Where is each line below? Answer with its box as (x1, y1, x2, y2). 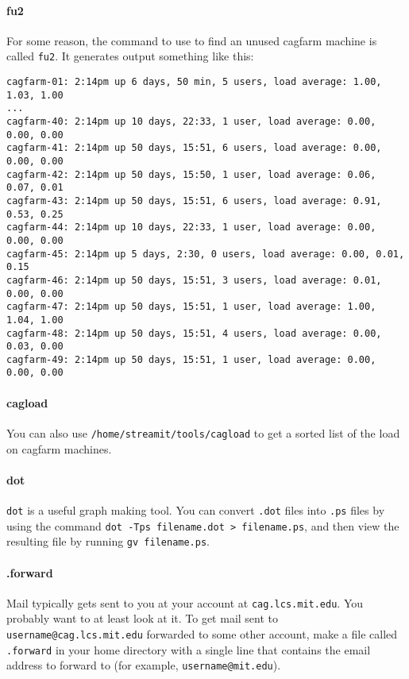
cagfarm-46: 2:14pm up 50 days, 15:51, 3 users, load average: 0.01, (6, 274, 382, 286)
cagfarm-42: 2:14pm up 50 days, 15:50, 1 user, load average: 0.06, (6, 168, 376, 180)
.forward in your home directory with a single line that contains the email (6, 641, 371, 658)
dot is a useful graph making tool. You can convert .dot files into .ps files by (6, 501, 385, 518)
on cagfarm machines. (6, 440, 112, 457)
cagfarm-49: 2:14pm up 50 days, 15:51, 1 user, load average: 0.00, (6, 353, 376, 365)
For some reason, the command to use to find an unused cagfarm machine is (6, 32, 377, 48)
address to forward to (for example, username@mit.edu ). (6, 657, 281, 673)
